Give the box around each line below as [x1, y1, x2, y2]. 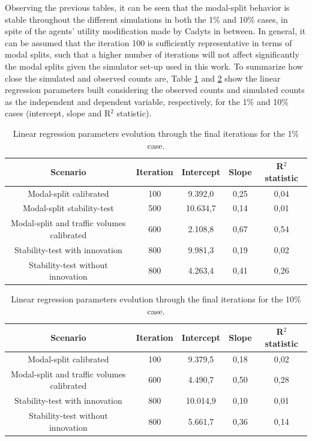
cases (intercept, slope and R [5, 107, 111, 119]
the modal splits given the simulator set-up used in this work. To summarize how [5, 59, 303, 72]
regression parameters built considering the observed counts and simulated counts [5, 83, 305, 96]
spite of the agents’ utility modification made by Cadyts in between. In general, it [5, 25, 306, 37]
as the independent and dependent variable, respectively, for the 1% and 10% [5, 95, 289, 107]
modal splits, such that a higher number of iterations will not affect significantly [5, 48, 299, 61]
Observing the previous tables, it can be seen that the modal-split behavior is [5, 1, 290, 13]
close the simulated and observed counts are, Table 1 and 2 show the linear [5, 71, 281, 84]
